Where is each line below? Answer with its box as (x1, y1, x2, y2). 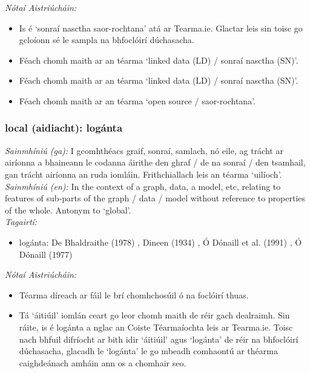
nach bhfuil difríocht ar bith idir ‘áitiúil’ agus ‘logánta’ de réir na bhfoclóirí (19, 332, 298, 345)
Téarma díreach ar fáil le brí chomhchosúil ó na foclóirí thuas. (19, 288, 249, 301)
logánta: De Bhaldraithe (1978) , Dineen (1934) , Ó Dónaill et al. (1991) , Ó (19, 235, 302, 248)
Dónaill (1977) (19, 247, 73, 260)
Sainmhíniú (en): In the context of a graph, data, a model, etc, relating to (5, 180, 281, 192)
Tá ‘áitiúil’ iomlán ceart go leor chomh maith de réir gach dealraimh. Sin (19, 309, 290, 321)
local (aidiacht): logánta (5, 120, 123, 135)
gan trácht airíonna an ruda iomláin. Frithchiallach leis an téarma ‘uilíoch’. (5, 167, 282, 180)
